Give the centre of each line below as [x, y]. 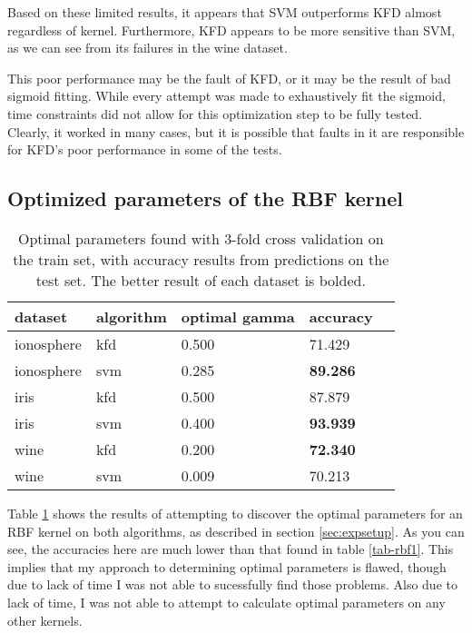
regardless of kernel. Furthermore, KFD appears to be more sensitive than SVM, [231, 30]
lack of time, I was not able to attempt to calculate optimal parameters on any [226, 602]
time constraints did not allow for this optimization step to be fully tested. [215, 113]
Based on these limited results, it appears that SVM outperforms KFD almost [225, 12]
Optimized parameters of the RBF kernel [205, 198]
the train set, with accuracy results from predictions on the [201, 259]
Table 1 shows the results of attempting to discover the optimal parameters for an [235, 513]
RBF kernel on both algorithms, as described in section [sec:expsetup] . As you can [236, 531]
